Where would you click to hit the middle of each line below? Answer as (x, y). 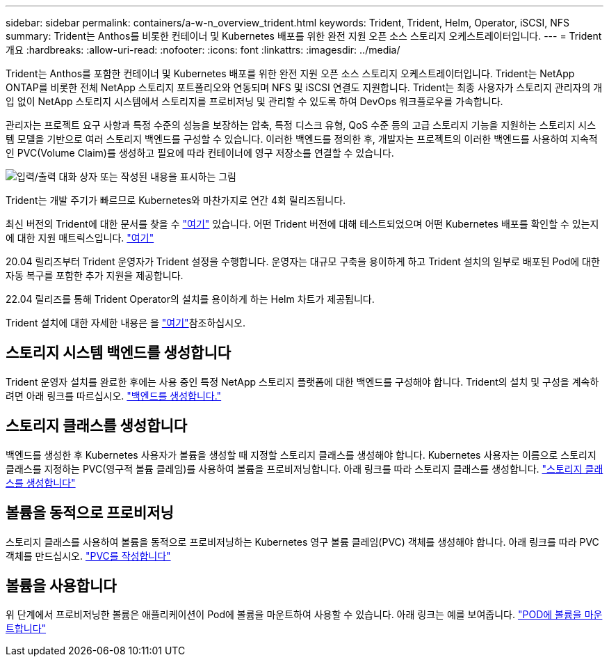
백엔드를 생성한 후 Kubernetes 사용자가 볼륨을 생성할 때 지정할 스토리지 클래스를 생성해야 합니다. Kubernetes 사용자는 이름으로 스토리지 (301, 455)
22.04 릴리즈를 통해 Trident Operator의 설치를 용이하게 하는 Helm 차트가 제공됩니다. (190, 299)
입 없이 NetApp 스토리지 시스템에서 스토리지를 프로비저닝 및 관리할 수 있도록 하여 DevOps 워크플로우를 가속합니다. (254, 101)
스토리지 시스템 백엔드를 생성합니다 (119, 353)
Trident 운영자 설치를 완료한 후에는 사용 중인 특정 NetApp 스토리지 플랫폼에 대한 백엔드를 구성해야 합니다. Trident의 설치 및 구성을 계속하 (302, 381)
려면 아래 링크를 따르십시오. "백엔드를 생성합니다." (114, 395)
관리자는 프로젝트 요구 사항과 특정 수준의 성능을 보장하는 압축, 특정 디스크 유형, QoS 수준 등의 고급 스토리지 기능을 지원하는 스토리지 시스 (301, 125)
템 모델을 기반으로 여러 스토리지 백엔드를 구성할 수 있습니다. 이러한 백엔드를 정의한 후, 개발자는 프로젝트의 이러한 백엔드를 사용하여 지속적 (302, 139)
